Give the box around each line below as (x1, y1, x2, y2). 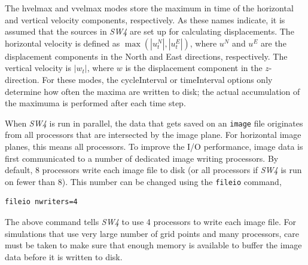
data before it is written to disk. (5, 250, 123, 263)
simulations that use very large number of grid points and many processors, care (5, 227, 299, 239)
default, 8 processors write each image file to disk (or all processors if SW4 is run (5, 164, 302, 176)
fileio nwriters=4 (5, 198, 78, 207)
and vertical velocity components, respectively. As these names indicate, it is (5, 13, 285, 26)
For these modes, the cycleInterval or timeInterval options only (42, 73, 273, 85)
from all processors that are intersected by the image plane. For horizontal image (5, 128, 301, 141)
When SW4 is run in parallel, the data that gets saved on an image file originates (5, 116, 303, 129)
